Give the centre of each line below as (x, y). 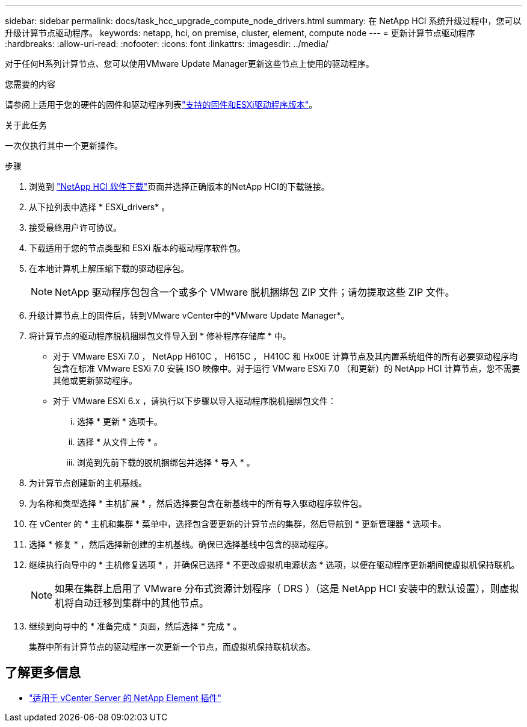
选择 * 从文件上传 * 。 (120, 442)
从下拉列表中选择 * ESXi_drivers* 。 (100, 207)
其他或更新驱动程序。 (95, 380)
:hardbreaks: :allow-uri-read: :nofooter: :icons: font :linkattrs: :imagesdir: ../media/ (167, 44)
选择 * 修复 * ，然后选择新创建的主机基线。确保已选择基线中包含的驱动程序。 (181, 544)
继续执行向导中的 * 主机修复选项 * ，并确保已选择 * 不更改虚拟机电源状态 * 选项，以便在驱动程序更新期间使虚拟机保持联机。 (274, 565)
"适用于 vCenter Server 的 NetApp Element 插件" (125, 697)
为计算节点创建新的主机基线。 (88, 483)
